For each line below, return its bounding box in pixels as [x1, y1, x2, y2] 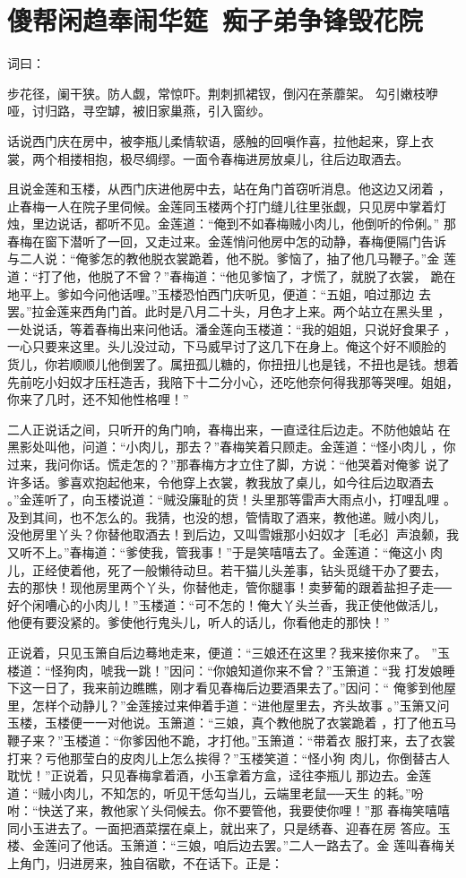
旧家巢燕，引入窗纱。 [144, 101, 271, 120]
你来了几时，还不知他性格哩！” [7, 390, 189, 409]
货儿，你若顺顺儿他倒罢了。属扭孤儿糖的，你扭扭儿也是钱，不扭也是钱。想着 [7, 355, 459, 374]
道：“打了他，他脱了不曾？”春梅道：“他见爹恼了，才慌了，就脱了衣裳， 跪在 [7, 267, 456, 286]
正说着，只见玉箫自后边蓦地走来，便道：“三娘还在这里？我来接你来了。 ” [7, 642, 437, 661]
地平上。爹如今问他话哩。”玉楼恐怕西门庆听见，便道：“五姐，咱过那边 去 [7, 284, 431, 303]
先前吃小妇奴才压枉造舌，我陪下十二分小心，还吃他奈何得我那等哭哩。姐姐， [7, 372, 459, 391]
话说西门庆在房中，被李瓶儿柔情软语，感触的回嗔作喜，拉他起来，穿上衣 [7, 131, 434, 150]
